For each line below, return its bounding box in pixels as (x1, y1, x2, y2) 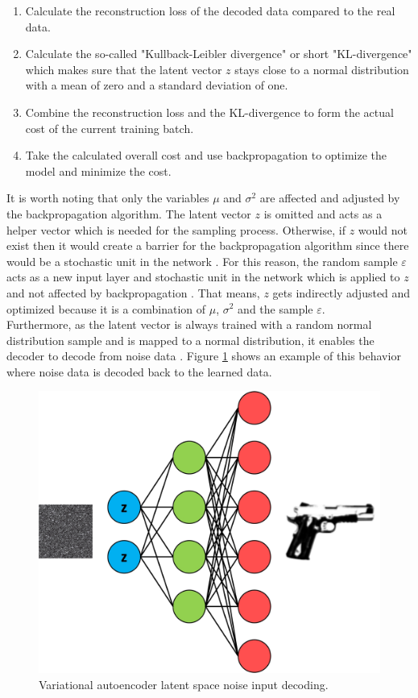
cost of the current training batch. (25, 119, 194, 136)
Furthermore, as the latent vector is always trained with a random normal (6, 316, 372, 333)
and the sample (238, 300, 313, 317)
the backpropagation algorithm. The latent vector (6, 205, 251, 222)
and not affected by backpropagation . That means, (6, 284, 260, 301)
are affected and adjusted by (259, 189, 400, 206)
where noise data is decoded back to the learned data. (6, 363, 272, 380)
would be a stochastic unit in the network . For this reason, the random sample (6, 252, 398, 269)
